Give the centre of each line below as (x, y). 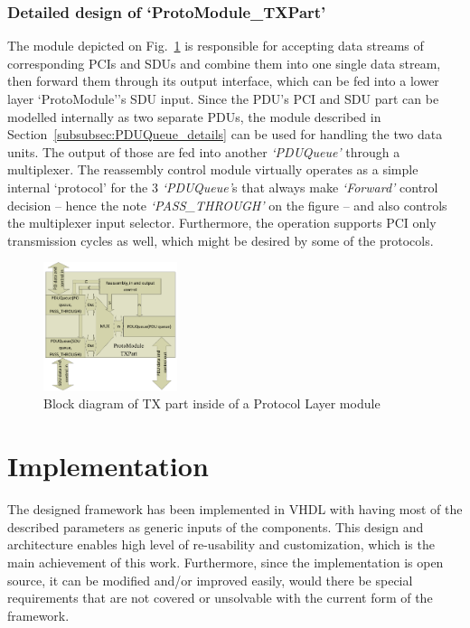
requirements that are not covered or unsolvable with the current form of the (220, 598)
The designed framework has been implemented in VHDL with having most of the (235, 509)
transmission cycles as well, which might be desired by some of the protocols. (221, 240)
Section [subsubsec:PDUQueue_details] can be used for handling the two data (225, 134)
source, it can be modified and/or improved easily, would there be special (210, 580)
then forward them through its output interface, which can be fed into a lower (223, 81)
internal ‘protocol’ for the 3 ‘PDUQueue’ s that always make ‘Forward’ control (223, 187)
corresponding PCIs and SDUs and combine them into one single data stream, (224, 63)
